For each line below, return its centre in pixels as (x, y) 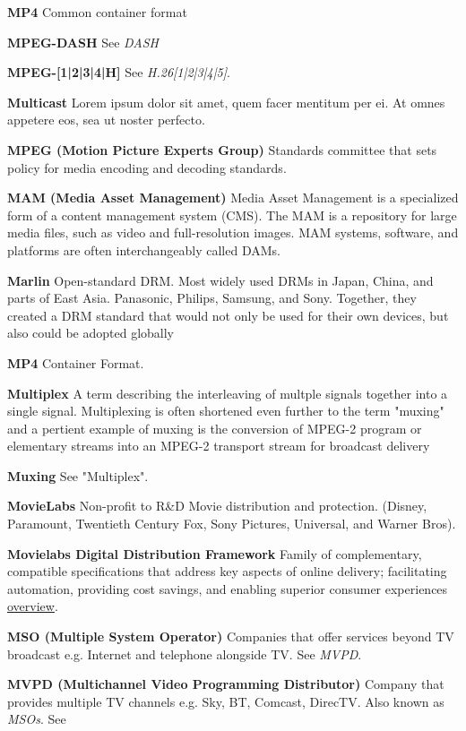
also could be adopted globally (91, 333)
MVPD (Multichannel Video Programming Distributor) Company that (226, 684)
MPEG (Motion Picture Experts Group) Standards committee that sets (222, 149)
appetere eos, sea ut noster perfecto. (106, 120)
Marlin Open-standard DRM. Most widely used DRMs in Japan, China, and (220, 280)
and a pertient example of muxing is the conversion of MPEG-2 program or (215, 428)
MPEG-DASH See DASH (83, 42)
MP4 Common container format (97, 12)
